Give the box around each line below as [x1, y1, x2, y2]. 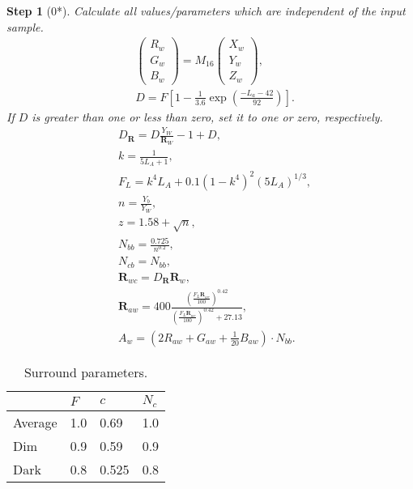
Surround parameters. [23, 362, 148, 381]
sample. [6, 18, 44, 35]
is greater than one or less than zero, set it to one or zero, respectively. [32, 108, 383, 125]
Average [13, 412, 57, 432]
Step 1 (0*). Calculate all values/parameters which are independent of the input [6, 2, 406, 19]
